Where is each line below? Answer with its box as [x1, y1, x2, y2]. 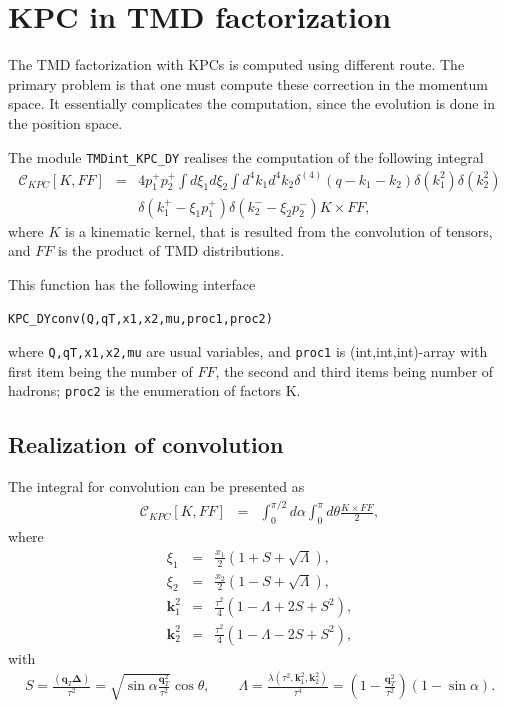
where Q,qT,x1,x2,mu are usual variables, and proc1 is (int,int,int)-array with [8, 341, 488, 362]
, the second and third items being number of [215, 360, 494, 381]
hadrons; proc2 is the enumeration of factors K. [8, 380, 301, 401]
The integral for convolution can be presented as [8, 476, 305, 497]
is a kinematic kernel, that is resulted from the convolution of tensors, [65, 220, 493, 241]
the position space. [8, 112, 123, 133]
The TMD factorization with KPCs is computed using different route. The [8, 54, 465, 75]
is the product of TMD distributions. [57, 240, 285, 261]
